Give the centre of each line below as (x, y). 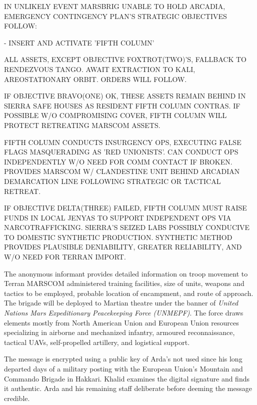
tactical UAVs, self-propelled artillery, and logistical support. (97, 342)
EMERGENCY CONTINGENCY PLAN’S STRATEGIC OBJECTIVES (115, 16)
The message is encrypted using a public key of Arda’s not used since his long (123, 359)
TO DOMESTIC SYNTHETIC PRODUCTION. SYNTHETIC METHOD (118, 237)
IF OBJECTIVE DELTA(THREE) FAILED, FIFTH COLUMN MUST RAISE (125, 208)
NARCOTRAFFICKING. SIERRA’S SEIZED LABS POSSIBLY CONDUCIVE (127, 227)
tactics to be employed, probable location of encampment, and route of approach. (129, 293)
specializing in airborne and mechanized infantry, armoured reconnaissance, (119, 332)
